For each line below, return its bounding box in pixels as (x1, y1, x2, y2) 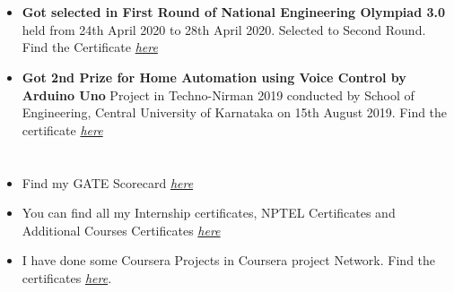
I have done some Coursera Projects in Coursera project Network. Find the (22, 251, 436, 270)
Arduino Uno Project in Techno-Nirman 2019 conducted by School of (22, 85, 415, 104)
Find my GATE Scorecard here (22, 173, 194, 192)
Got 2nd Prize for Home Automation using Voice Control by (22, 67, 406, 86)
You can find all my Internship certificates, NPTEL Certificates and (22, 203, 396, 222)
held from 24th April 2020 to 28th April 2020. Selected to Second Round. (22, 20, 426, 39)
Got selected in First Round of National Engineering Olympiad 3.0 (22, 3, 446, 21)
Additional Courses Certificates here (22, 220, 221, 239)
